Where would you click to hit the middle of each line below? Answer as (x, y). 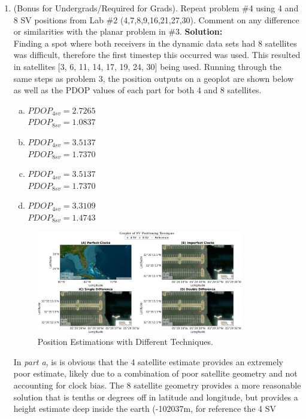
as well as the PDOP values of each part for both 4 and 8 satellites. (137, 90)
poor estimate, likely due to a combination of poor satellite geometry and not (155, 373)
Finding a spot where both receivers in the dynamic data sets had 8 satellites (155, 43)
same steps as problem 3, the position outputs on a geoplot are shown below (154, 78)
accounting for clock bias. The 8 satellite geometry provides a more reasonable (157, 385)
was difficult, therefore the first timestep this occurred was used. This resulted (157, 55)
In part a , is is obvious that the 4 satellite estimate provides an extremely (149, 361)
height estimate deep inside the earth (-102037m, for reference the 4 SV (145, 409)
